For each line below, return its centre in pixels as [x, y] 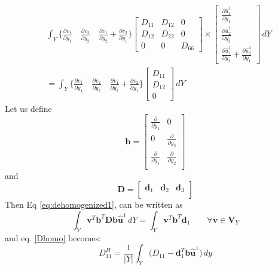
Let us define [28, 108]
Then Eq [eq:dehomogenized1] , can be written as [94, 204]
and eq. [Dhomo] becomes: [53, 237]
